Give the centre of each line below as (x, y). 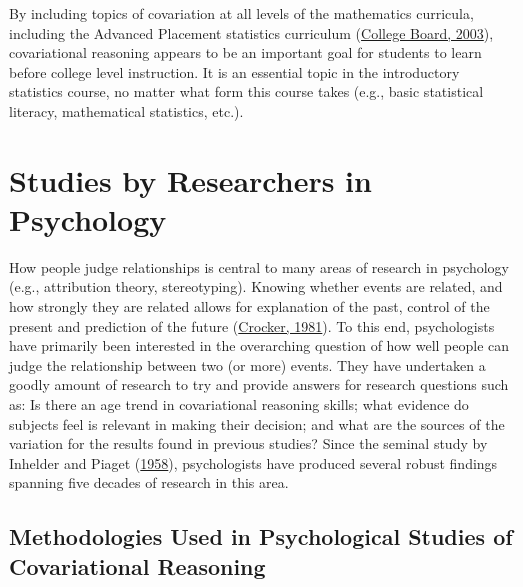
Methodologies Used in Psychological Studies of (261, 536)
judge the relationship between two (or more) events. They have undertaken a (247, 364)
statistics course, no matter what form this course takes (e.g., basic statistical (246, 91)
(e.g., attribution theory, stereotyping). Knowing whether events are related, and (256, 286)
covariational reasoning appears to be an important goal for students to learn (245, 52)
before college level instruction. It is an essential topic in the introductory (234, 71)
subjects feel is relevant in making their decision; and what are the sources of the (257, 423)
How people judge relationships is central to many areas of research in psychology (259, 266)
